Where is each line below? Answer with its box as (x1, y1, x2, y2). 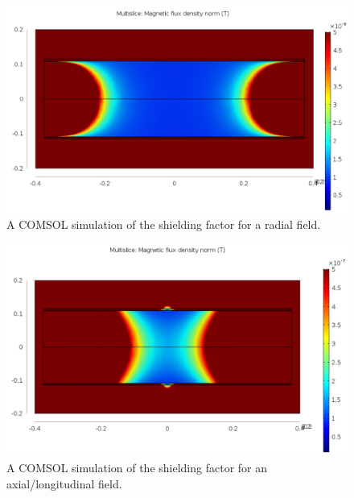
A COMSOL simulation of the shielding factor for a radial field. (6, 215, 321, 232)
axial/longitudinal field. (6, 475, 122, 492)
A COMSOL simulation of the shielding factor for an (6, 459, 268, 476)
